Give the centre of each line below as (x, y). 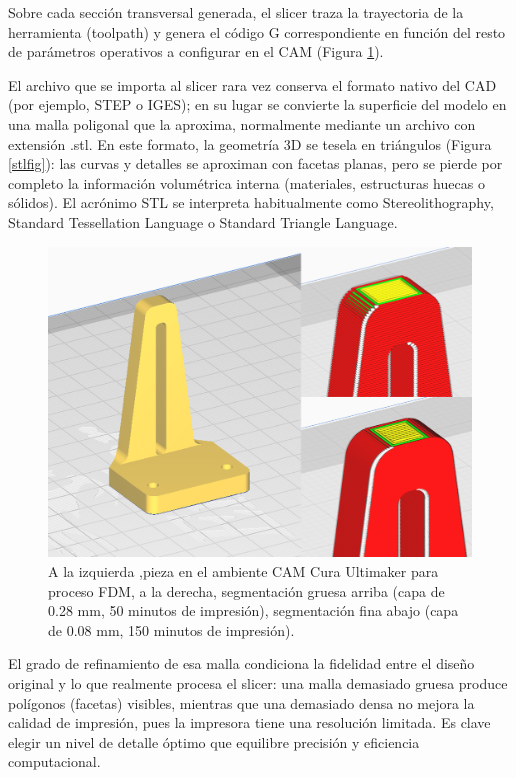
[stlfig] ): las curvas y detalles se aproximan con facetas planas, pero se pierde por (255, 163)
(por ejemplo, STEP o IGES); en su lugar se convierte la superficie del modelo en (257, 104)
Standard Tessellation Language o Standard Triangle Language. (203, 221)
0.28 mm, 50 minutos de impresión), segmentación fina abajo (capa (253, 610)
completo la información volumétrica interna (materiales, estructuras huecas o (246, 182)
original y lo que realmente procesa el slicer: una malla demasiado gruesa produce (258, 683)
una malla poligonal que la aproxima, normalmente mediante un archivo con (242, 123)
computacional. (54, 761)
